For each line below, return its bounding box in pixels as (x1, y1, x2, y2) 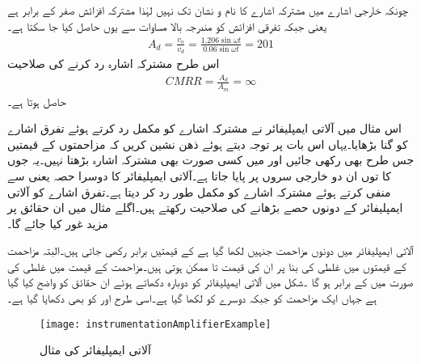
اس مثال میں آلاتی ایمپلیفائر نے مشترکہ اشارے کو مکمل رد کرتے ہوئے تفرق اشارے (7, 120, 402, 137)
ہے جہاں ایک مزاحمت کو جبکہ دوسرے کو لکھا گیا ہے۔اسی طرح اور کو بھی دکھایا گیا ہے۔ (7, 290, 377, 307)
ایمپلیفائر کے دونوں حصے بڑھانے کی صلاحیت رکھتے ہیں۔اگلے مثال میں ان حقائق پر (7, 199, 403, 216)
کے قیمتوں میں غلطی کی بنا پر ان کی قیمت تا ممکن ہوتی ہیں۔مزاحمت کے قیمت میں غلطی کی (7, 257, 406, 274)
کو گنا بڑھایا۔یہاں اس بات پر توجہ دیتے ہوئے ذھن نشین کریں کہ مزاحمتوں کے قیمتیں (7, 135, 408, 152)
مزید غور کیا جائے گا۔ (7, 214, 108, 231)
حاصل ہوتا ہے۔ (7, 92, 66, 109)
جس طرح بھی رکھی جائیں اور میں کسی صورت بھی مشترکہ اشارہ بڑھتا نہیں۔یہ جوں (7, 151, 415, 168)
